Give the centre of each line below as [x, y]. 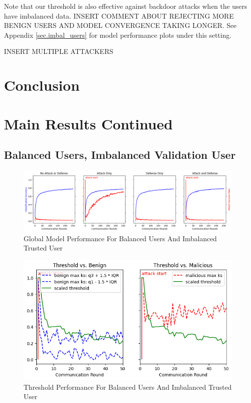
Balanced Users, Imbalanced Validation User [120, 155]
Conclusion [42, 85]
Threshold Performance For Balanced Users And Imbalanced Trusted [128, 387]
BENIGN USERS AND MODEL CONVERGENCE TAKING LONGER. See [120, 25]
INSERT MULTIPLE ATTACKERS [59, 51]
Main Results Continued [88, 123]
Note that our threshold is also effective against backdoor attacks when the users [125, 6]
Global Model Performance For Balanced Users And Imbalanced [120, 238]
